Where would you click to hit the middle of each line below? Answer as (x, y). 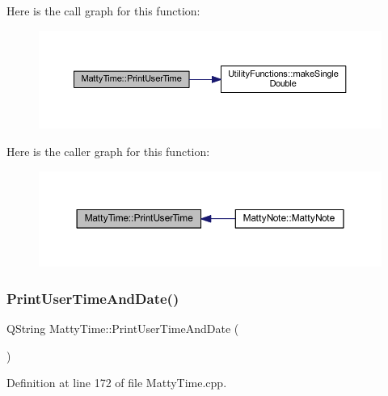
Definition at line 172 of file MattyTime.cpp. (117, 383)
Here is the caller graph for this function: (108, 152)
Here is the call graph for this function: (103, 11)
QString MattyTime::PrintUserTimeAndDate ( (123, 328)
